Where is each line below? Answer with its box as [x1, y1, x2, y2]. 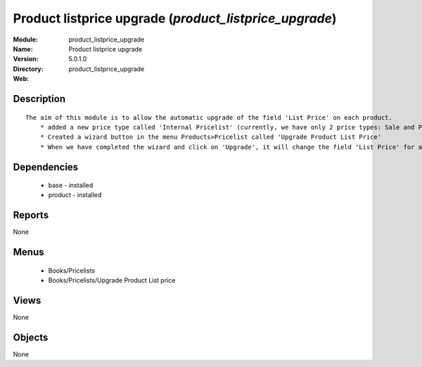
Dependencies [13, 161, 79, 173]
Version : [13, 55, 39, 63]
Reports [13, 209, 49, 221]
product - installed [48, 191, 102, 199]
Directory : [13, 64, 44, 73]
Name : [13, 44, 33, 53]
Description [13, 92, 66, 105]
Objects [13, 331, 49, 343]
